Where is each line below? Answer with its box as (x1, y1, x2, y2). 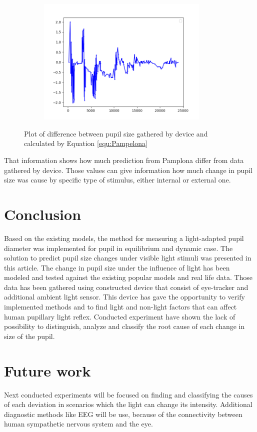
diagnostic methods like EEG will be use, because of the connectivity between (4, 408, 242, 419)
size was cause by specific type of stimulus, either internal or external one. (4, 174, 231, 185)
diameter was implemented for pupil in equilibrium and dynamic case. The (4, 242, 233, 253)
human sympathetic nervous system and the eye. (4, 418, 153, 429)
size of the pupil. (4, 330, 55, 341)
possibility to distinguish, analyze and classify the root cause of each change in (4, 321, 245, 331)
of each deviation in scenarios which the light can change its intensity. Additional (4, 399, 252, 409)
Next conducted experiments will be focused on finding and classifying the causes (4, 389, 253, 399)
